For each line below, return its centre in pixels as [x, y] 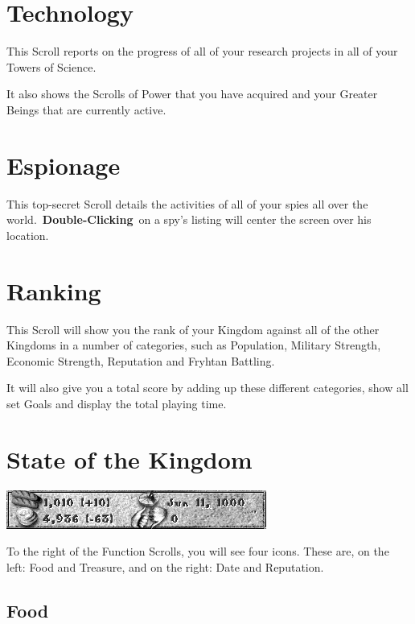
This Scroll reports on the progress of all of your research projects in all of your [202, 51]
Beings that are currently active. [86, 109]
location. [28, 235]
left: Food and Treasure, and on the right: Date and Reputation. [165, 566]
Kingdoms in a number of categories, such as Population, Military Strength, [194, 345]
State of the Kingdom [129, 459]
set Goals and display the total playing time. [117, 403]
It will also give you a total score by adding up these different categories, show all [207, 388]
